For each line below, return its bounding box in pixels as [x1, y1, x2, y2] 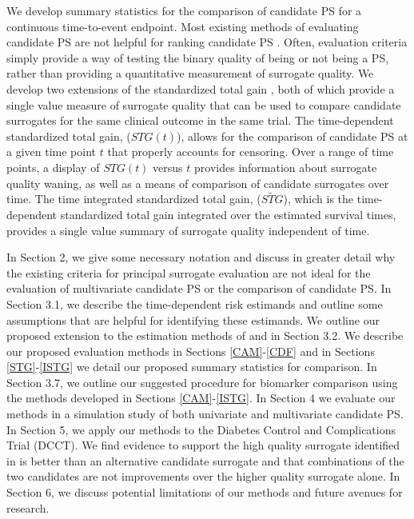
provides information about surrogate [194, 158, 377, 175]
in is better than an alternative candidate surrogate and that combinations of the [6, 452, 404, 469]
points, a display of [6, 158, 100, 175]
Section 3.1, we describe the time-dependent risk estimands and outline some [6, 295, 383, 312]
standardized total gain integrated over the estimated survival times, [60, 206, 396, 222]
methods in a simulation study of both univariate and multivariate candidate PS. [6, 405, 404, 422]
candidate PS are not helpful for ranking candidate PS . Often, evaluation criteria [6, 34, 408, 50]
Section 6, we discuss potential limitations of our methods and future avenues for [6, 484, 403, 501]
